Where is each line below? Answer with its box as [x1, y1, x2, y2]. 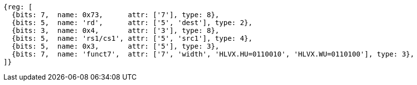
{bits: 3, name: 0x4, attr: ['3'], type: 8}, [11, 27, 220, 34]
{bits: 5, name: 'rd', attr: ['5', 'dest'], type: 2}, [11, 19, 253, 27]
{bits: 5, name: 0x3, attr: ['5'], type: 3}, [11, 42, 220, 50]
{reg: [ [3, 3, 33, 11]
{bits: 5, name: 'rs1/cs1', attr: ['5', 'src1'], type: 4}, [11, 34, 253, 42]
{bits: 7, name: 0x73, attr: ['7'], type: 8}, [11, 11, 220, 19]
